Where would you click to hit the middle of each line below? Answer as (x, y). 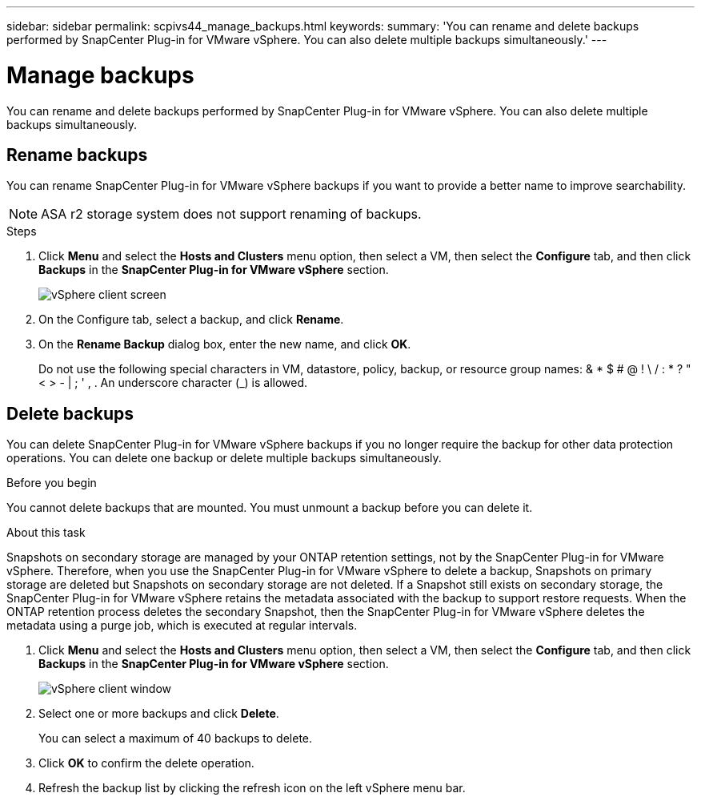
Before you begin (52, 483)
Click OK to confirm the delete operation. (146, 763)
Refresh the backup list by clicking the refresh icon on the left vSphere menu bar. (252, 788)
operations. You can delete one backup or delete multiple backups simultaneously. (224, 458)
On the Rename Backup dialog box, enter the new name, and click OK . (225, 344)
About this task (46, 533)
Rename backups (77, 155)
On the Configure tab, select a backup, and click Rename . (191, 320)
